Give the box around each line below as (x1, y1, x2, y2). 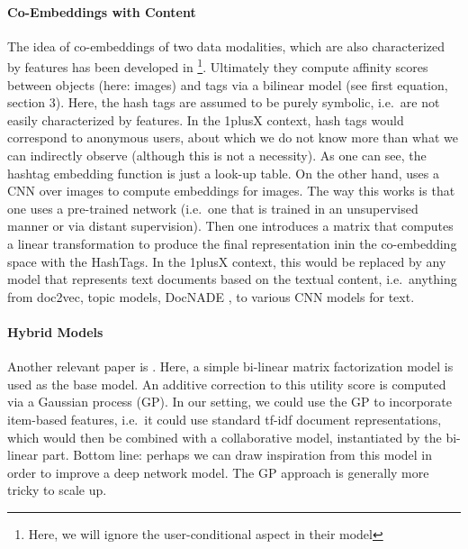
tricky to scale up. (7, 480, 107, 499)
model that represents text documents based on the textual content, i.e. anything (7, 270, 457, 288)
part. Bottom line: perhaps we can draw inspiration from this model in (41, 445, 433, 464)
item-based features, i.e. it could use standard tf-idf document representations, (7, 409, 442, 428)
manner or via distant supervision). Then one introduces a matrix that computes (7, 216, 454, 235)
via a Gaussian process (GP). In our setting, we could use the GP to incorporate (7, 392, 453, 411)
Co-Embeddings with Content (7, 2, 196, 21)
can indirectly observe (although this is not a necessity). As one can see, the (7, 146, 427, 165)
